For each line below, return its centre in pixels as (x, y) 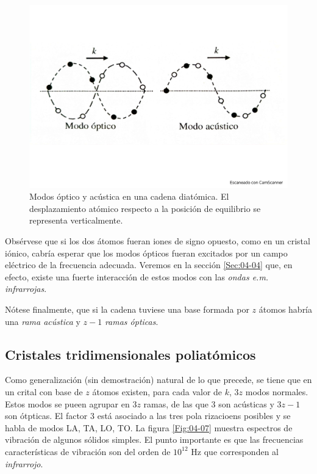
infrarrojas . (26, 289)
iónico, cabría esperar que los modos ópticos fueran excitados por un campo (146, 253)
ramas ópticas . (131, 321)
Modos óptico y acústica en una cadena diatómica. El (129, 196)
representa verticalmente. (76, 220)
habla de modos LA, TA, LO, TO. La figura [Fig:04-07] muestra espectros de (149, 427)
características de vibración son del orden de (88, 451)
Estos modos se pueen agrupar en (67, 403)
